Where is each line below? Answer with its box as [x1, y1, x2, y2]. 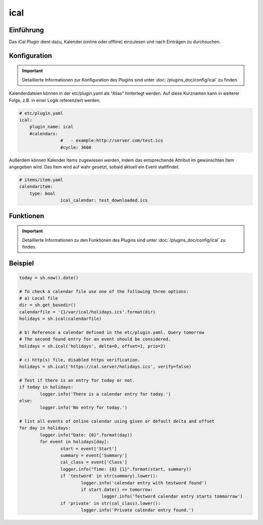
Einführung [9, 26, 44, 34]
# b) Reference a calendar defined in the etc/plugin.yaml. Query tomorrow [19, 330, 205, 336]
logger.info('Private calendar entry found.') [80, 507, 194, 513]
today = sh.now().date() [19, 275, 79, 280]
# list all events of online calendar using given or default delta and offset [19, 419, 215, 424]
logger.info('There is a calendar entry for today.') [39, 391, 171, 397]
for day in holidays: [19, 425, 71, 431]
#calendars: [29, 131, 58, 136]
